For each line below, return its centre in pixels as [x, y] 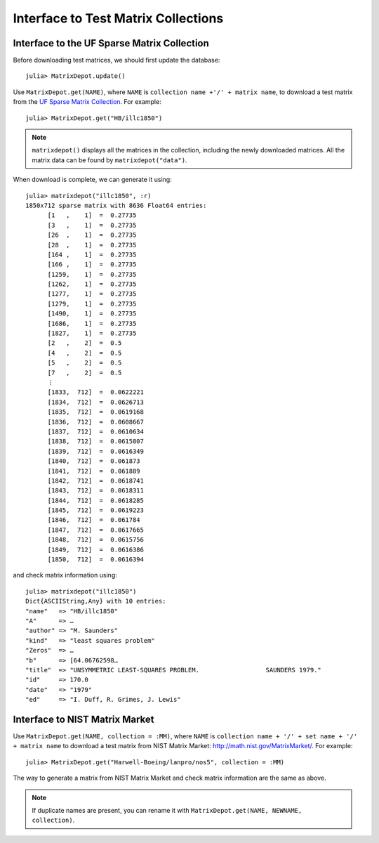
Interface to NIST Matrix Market [84, 719]
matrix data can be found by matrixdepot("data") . [109, 160]
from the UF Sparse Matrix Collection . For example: [87, 102]
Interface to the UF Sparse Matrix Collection [111, 43]
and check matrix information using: [65, 575]
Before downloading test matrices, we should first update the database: [117, 60]
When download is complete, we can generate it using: [92, 180]
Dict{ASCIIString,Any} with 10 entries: [96, 601]
